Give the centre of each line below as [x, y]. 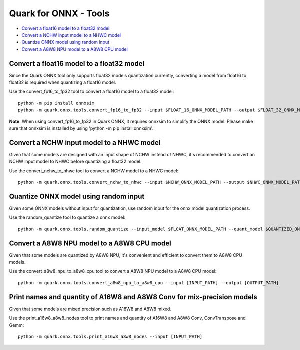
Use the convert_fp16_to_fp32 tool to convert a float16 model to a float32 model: [92, 91]
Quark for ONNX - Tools [59, 13]
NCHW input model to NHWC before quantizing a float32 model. [75, 161]
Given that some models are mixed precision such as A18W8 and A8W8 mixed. [90, 309]
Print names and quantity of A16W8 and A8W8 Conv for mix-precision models [133, 297]
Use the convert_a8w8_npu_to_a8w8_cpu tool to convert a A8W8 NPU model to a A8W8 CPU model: [113, 271]
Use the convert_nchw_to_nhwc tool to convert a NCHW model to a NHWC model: [94, 171]
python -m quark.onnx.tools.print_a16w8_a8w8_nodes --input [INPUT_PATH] [110, 336]
